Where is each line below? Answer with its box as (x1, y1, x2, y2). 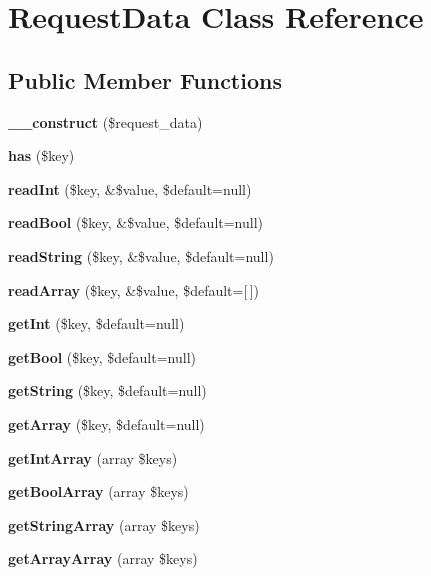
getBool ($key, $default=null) (8, 346, 196, 367)
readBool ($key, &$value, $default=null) (8, 212, 264, 233)
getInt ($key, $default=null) (8, 313, 185, 334)
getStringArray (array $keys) (8, 514, 200, 535)
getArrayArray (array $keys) (8, 548, 198, 569)
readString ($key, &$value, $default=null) (8, 245, 274, 266)
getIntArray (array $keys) (8, 447, 178, 468)
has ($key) (8, 145, 75, 166)
